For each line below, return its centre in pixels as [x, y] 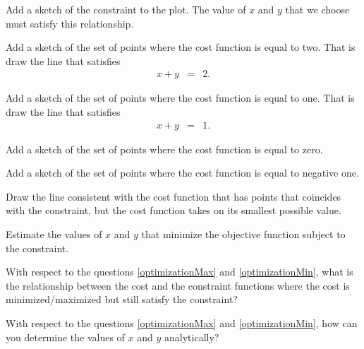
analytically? [192, 337]
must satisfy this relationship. [70, 23]
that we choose [317, 9]
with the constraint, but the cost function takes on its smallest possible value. [174, 210]
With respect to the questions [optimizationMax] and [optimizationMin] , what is [180, 272]
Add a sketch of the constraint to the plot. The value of [126, 9]
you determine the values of [65, 337]
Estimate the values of [54, 234]
